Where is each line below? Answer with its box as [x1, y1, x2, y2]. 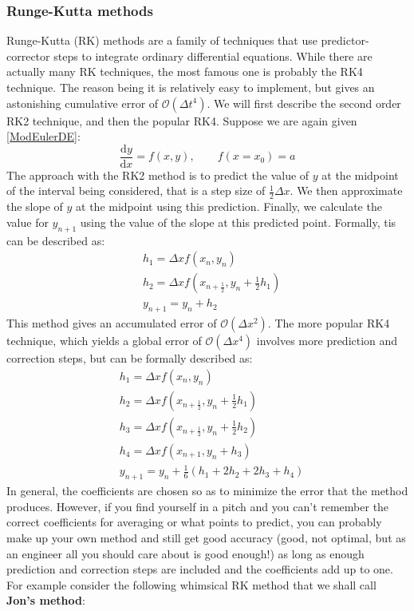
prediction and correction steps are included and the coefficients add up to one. [6, 561, 393, 577]
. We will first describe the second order [207, 94, 401, 111]
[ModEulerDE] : [6, 128, 81, 145]
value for [6, 213, 49, 230]
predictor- [321, 32, 369, 49]
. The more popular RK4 [267, 315, 390, 331]
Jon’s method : [6, 592, 85, 609]
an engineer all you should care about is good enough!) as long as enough [6, 545, 365, 561]
